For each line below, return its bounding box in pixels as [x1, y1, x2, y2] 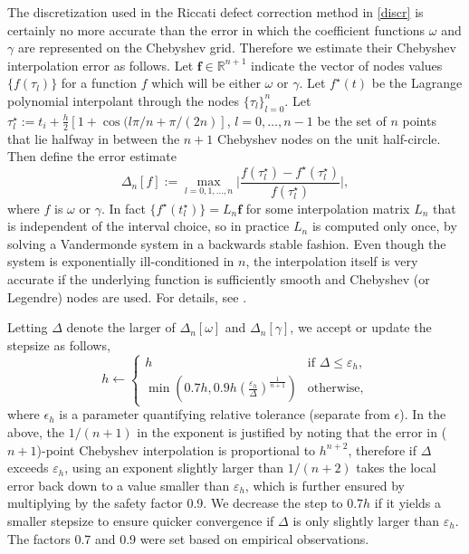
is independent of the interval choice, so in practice [7, 216, 290, 235]
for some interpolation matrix [245, 198, 410, 217]
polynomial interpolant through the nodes [7, 91, 240, 110]
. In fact [100, 198, 146, 217]
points [402, 110, 436, 129]
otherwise [307, 382, 360, 396]
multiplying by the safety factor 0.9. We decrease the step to [7, 493, 343, 512]
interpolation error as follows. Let [7, 55, 194, 74]
